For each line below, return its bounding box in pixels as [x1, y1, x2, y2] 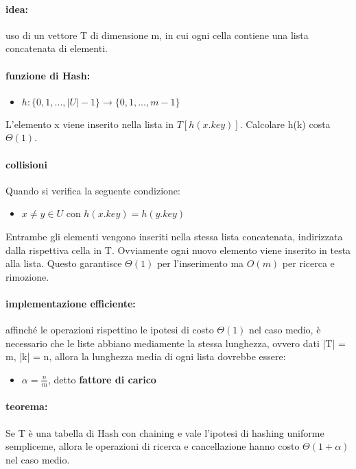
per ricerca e [282, 256, 335, 270]
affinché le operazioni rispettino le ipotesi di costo [5, 322, 214, 337]
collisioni [5, 157, 47, 171]
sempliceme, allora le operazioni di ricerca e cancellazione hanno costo [5, 439, 300, 453]
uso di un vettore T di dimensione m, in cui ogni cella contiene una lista [5, 27, 309, 42]
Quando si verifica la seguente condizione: [5, 183, 180, 197]
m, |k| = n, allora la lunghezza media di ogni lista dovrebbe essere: [5, 349, 286, 364]
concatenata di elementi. [5, 41, 108, 55]
